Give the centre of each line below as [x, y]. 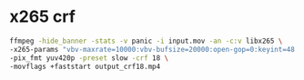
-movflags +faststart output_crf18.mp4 [85, 66]
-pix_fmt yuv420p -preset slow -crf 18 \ [89, 58]
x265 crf [42, 17]
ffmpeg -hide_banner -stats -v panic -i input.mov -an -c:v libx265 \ [146, 41]
